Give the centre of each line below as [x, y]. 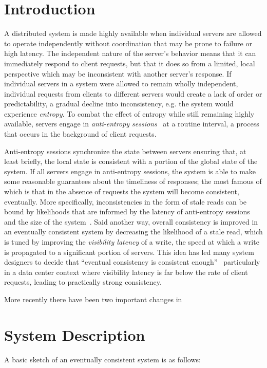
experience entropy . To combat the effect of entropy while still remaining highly [129, 113]
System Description [75, 334]
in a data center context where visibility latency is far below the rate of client [126, 272]
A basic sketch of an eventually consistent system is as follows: [102, 359]
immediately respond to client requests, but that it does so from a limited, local [130, 63]
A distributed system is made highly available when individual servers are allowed [133, 33]
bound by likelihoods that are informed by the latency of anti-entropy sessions [127, 211]
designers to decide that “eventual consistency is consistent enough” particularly [132, 262]
